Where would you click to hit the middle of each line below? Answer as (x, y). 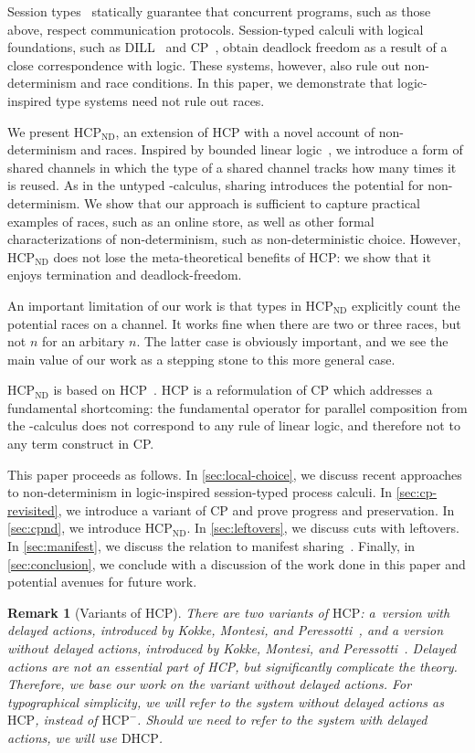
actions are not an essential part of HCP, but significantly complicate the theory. (232, 666)
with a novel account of (310, 131)
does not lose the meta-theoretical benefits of (179, 256)
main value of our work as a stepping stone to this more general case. (201, 359)
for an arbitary (83, 341)
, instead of (66, 720)
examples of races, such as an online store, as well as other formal (191, 221)
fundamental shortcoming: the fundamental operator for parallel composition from (237, 407)
